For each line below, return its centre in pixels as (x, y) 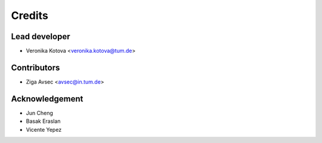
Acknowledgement (47, 99)
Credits (30, 15)
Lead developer (41, 36)
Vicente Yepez (44, 129)
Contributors (35, 67)
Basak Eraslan (43, 121)
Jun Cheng (40, 113)
